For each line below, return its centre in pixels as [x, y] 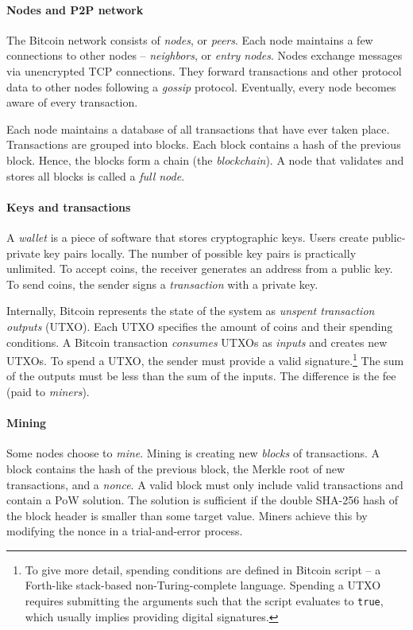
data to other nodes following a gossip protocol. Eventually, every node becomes [201, 86]
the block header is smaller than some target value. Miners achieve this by [187, 515]
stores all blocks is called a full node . [96, 175]
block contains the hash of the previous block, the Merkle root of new [176, 468]
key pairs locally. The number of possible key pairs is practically [200, 253]
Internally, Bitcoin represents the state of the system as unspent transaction [191, 311]
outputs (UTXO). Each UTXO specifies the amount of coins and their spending [200, 326]
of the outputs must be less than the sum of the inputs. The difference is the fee [201, 376]
